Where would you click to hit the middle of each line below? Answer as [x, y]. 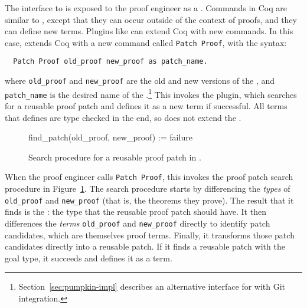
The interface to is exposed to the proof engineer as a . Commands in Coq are [146, 8]
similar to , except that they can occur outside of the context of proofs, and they [151, 19]
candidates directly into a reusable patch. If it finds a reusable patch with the [145, 246]
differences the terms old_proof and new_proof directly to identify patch [138, 223]
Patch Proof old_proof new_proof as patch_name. [110, 62]
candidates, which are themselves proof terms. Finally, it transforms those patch [150, 235]
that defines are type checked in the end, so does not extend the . [123, 117]
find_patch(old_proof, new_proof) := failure [110, 137]
